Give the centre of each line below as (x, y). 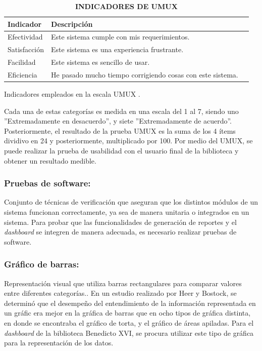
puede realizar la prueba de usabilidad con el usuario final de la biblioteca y (121, 151)
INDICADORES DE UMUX (126, 6)
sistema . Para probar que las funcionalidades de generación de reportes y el (120, 222)
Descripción (72, 24)
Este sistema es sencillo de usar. (100, 62)
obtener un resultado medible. (50, 160)
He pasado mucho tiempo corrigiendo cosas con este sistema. (145, 74)
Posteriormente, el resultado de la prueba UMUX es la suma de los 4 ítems (120, 130)
